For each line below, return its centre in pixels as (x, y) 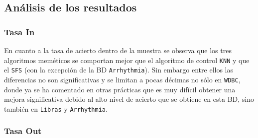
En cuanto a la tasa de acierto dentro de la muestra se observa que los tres (118, 50)
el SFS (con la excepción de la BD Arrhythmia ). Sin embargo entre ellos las (119, 70)
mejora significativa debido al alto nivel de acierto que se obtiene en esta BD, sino (129, 99)
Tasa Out (23, 131)
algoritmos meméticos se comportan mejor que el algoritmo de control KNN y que (127, 60)
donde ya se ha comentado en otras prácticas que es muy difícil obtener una (120, 89)
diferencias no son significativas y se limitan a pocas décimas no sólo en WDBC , (122, 79)
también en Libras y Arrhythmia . (56, 108)
